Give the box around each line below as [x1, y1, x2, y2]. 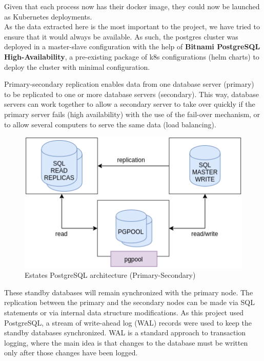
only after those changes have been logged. [4, 347, 138, 358]
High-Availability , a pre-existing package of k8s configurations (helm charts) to [4, 51, 259, 62]
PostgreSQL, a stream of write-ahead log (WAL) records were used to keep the [4, 317, 252, 328]
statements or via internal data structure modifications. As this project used [4, 307, 244, 318]
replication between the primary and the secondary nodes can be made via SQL [4, 297, 255, 308]
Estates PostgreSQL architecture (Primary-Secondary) [25, 270, 196, 280]
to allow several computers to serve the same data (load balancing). [4, 119, 216, 129]
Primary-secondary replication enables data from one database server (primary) [4, 79, 254, 89]
